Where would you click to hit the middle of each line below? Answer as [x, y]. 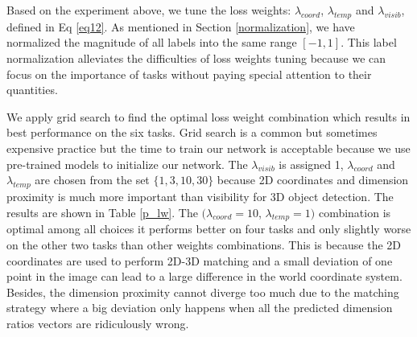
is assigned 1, [311, 164]
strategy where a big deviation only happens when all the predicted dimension [200, 308]
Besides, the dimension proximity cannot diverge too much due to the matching [203, 292]
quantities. [32, 90]
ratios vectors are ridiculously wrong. [98, 323]
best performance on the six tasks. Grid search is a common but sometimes [192, 132]
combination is [355, 212]
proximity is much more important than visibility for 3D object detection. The [200, 196]
